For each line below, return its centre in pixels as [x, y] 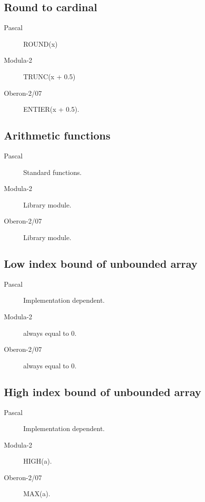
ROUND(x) [40, 43]
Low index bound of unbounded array [101, 263]
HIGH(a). [38, 461]
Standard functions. [53, 172]
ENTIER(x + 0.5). [51, 109]
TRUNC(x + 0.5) [49, 76]
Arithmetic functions [57, 135]
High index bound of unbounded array [103, 391]
